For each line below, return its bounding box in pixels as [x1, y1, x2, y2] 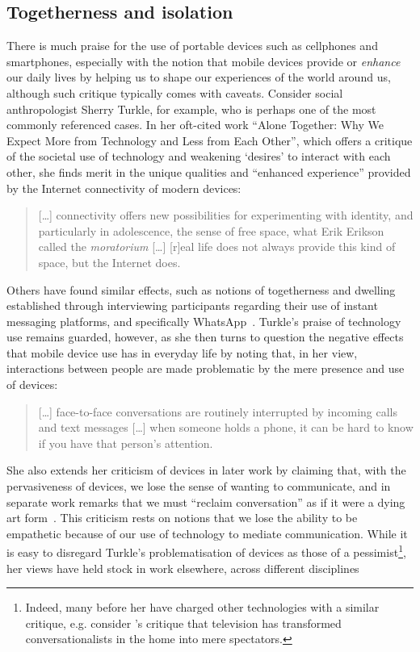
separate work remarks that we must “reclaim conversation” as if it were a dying [6, 493, 405, 510]
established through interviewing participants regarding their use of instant [6, 297, 378, 314]
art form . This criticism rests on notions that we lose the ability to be [6, 509, 358, 526]
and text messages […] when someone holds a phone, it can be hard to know [38, 419, 414, 436]
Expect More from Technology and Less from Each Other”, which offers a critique [6, 132, 413, 148]
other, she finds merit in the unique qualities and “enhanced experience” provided [6, 163, 411, 180]
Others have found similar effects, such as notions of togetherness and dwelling [6, 281, 396, 298]
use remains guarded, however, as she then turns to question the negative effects [6, 328, 404, 345]
